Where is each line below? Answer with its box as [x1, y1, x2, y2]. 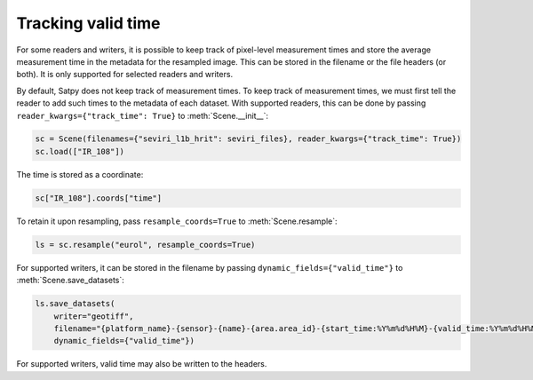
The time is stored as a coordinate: [16, 169, 144, 179]
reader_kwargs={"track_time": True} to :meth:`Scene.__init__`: [16, 110, 268, 121]
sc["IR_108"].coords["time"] [35, 193, 163, 203]
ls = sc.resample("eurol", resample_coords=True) [35, 240, 256, 249]
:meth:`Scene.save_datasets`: [16, 275, 124, 286]
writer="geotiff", [53, 311, 134, 321]
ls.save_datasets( [35, 298, 115, 309]
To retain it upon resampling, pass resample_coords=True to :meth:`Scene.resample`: [16, 216, 338, 226]
